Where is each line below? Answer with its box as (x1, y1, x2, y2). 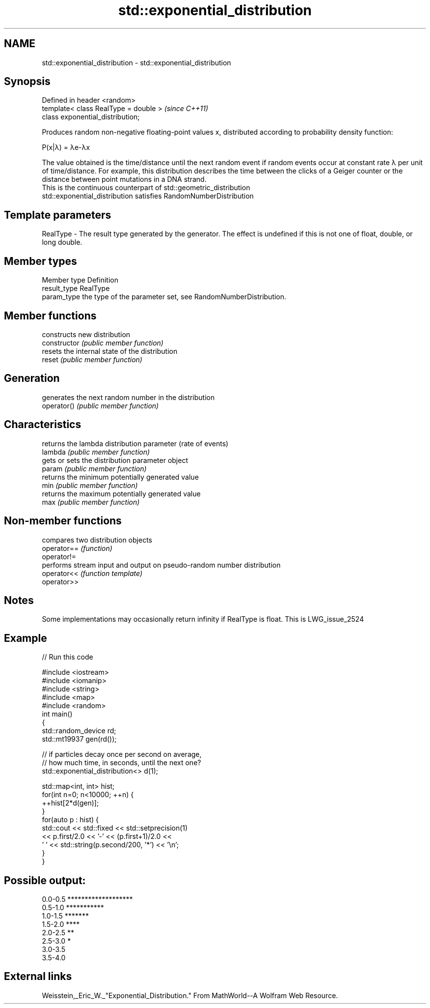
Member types (4, 255, 77, 267)
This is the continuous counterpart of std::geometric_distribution (42, 183, 250, 192)
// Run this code (42, 653, 93, 662)
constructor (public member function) (42, 338, 163, 347)
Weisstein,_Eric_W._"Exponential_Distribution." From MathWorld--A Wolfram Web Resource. (42, 991, 338, 1000)
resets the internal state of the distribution (42, 346, 178, 355)
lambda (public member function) (42, 447, 150, 456)
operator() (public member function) (42, 401, 159, 410)
